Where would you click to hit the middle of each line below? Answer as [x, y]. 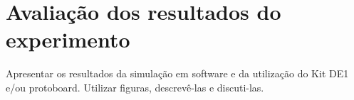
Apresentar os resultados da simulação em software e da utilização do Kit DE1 [177, 73]
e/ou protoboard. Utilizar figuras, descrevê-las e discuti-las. [135, 87]
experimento [68, 39]
